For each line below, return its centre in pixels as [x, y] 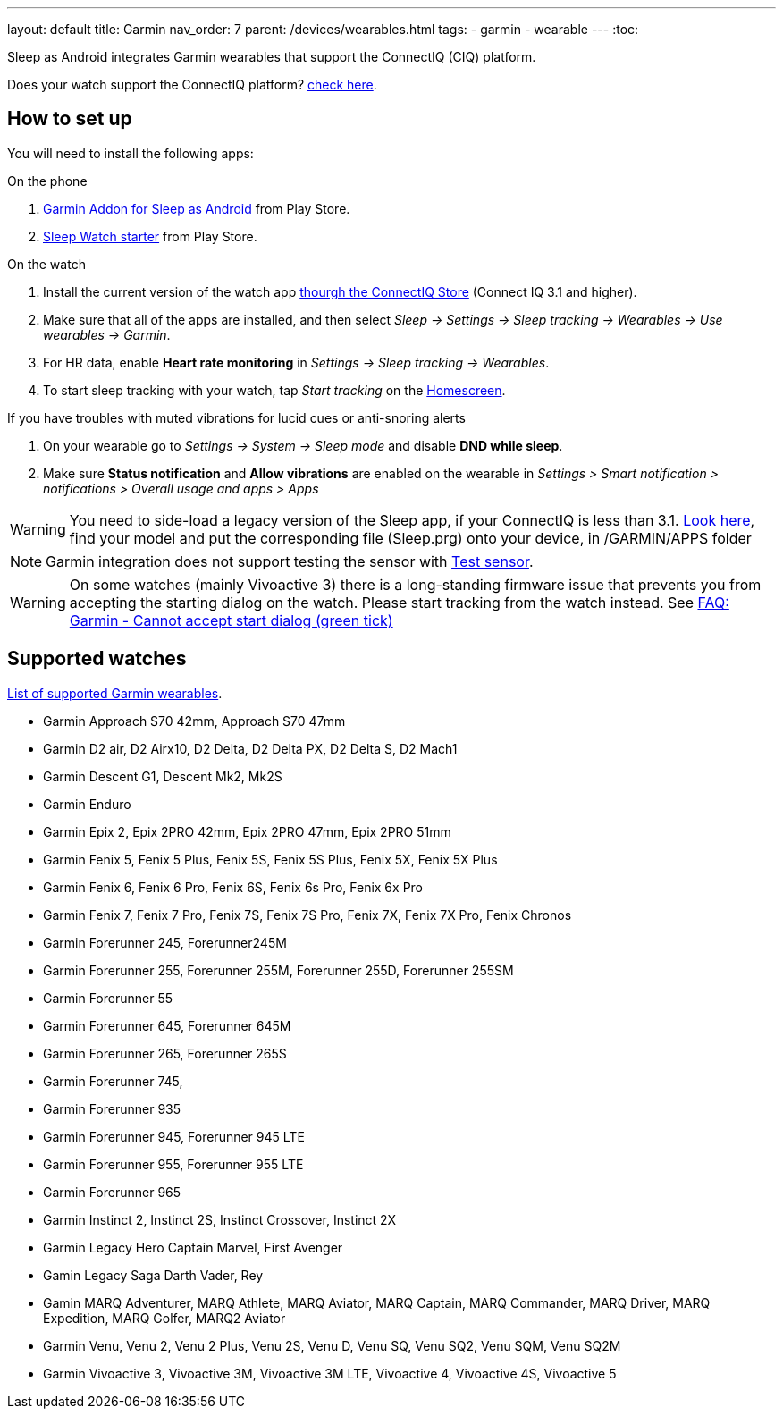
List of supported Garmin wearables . [115, 693]
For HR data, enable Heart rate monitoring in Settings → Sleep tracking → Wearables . [296, 362]
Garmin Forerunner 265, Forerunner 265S [165, 1053]
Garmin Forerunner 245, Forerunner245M [165, 942]
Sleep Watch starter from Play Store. [150, 236]
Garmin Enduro [87, 804]
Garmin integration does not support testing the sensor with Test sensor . [290, 561]
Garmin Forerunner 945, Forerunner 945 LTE [174, 1136]
